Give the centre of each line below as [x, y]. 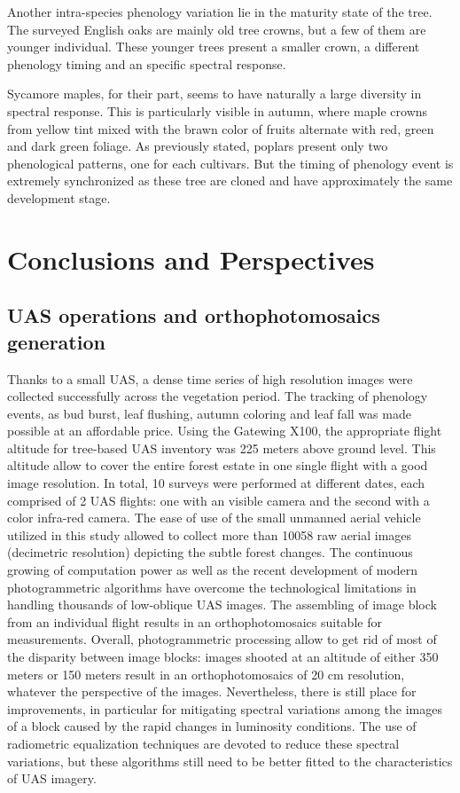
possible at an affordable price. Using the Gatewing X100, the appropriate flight [225, 431]
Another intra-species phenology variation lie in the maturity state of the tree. [220, 12]
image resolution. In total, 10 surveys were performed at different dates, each [216, 483]
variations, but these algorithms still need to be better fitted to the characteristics [230, 761]
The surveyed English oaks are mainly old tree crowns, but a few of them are [217, 29]
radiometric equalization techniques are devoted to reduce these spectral [203, 743]
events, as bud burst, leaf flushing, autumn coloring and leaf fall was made [209, 413]
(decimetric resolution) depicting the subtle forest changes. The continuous [210, 552]
